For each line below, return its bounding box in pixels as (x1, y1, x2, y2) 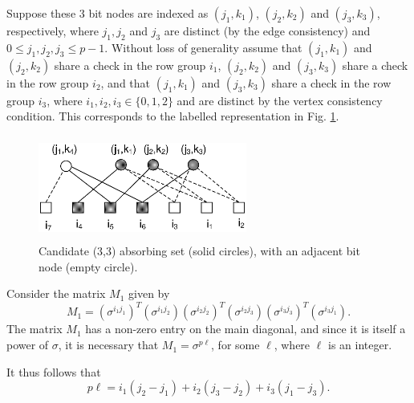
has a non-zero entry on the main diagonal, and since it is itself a (85, 320, 406, 337)
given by (128, 285, 170, 302)
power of (6, 336, 49, 353)
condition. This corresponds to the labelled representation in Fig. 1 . (6, 108, 339, 124)
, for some (211, 336, 260, 353)
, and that (100, 74, 151, 91)
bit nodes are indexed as (88, 5, 209, 21)
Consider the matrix (6, 285, 106, 302)
